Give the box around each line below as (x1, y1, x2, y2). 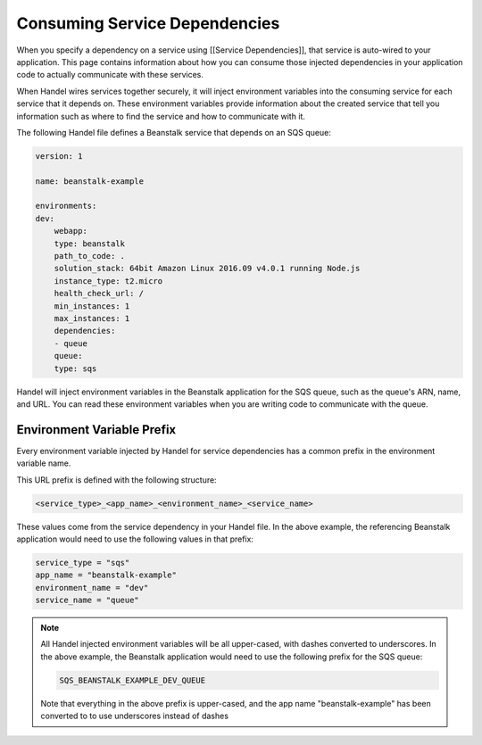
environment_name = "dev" (35, 583, 149, 592)
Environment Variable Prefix (16, 422, 177, 437)
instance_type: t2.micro (54, 276, 163, 286)
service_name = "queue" (35, 595, 140, 606)
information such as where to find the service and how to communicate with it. (16, 111, 305, 121)
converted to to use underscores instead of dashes (40, 710, 229, 722)
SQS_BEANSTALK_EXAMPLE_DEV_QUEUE (59, 675, 205, 685)
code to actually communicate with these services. (16, 70, 204, 80)
